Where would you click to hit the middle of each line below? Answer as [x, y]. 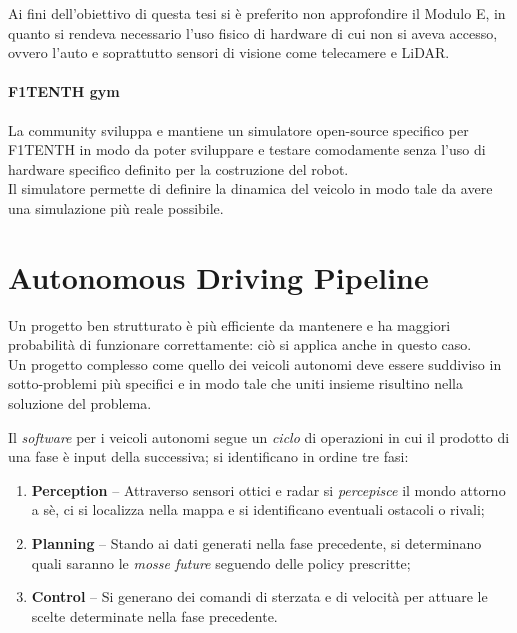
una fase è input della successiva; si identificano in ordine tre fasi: [208, 456]
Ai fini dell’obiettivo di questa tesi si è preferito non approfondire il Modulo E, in [257, 13]
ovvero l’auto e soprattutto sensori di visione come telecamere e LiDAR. [229, 52]
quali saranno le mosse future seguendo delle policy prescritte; [221, 562]
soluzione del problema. [80, 403]
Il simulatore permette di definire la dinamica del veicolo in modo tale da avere [250, 188]
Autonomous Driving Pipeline [218, 276]
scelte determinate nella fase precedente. [154, 615]
